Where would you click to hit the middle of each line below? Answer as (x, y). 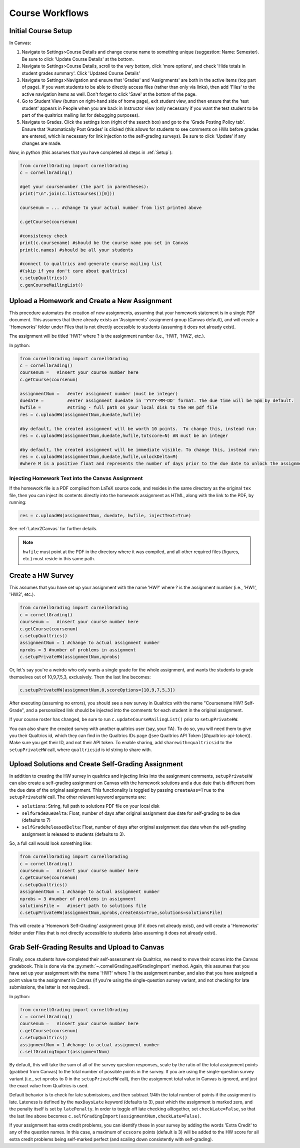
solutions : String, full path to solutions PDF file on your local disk (91, 806)
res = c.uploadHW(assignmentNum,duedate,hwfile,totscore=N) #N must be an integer (124, 435)
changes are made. (42, 143)
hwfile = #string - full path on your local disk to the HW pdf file (118, 408)
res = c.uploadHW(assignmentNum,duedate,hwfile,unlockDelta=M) (99, 457)
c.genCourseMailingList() (51, 285)
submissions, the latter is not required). (49, 987)
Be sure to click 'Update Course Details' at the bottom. (78, 59)
